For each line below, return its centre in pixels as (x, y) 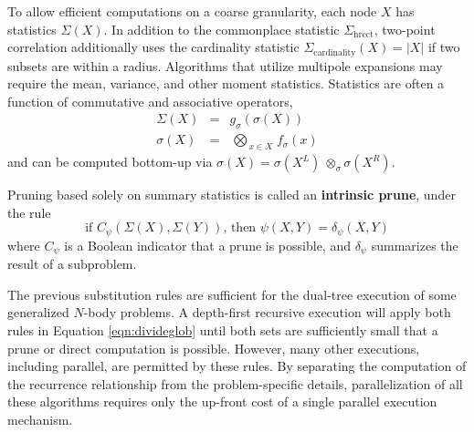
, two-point (405, 29)
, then (240, 228)
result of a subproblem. (72, 264)
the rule (29, 212)
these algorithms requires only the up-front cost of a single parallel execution (222, 401)
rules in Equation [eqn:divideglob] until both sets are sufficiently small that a (223, 329)
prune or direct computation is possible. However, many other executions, (214, 348)
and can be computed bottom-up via (110, 162)
